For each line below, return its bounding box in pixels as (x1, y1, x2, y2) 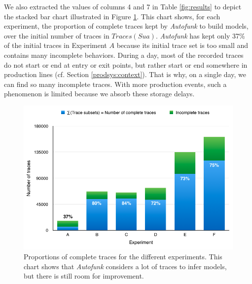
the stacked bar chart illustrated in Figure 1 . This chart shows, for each (4, 11, 220, 21)
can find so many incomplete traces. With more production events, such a (4, 79, 227, 89)
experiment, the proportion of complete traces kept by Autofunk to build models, (4, 21, 249, 31)
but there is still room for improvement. (24, 271, 144, 281)
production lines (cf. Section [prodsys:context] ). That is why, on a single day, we (4, 69, 246, 80)
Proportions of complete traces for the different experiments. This (24, 251, 222, 262)
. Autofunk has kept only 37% (155, 30, 245, 41)
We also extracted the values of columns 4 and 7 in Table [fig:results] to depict (4, 1, 242, 11)
